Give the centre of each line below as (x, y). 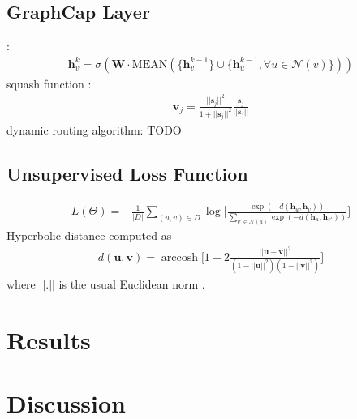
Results (49, 339)
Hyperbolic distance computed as (89, 235)
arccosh (180, 257)
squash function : (49, 83)
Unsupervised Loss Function (127, 174)
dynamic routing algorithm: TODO (94, 130)
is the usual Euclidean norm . (132, 283)
